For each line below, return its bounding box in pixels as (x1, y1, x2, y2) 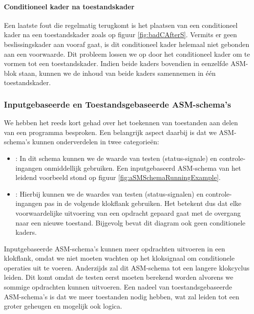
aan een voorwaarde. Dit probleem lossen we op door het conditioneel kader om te (4, 48, 250, 59)
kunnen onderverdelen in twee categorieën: (32, 136, 159, 147)
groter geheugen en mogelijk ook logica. (4, 301, 122, 311)
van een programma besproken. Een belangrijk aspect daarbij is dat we (4, 127, 217, 137)
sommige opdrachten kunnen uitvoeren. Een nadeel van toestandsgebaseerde (4, 282, 232, 292)
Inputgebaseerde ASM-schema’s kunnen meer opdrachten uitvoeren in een (4, 243, 225, 253)
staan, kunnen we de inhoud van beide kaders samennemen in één (19, 67, 216, 78)
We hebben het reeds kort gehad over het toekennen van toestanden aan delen (4, 117, 238, 128)
